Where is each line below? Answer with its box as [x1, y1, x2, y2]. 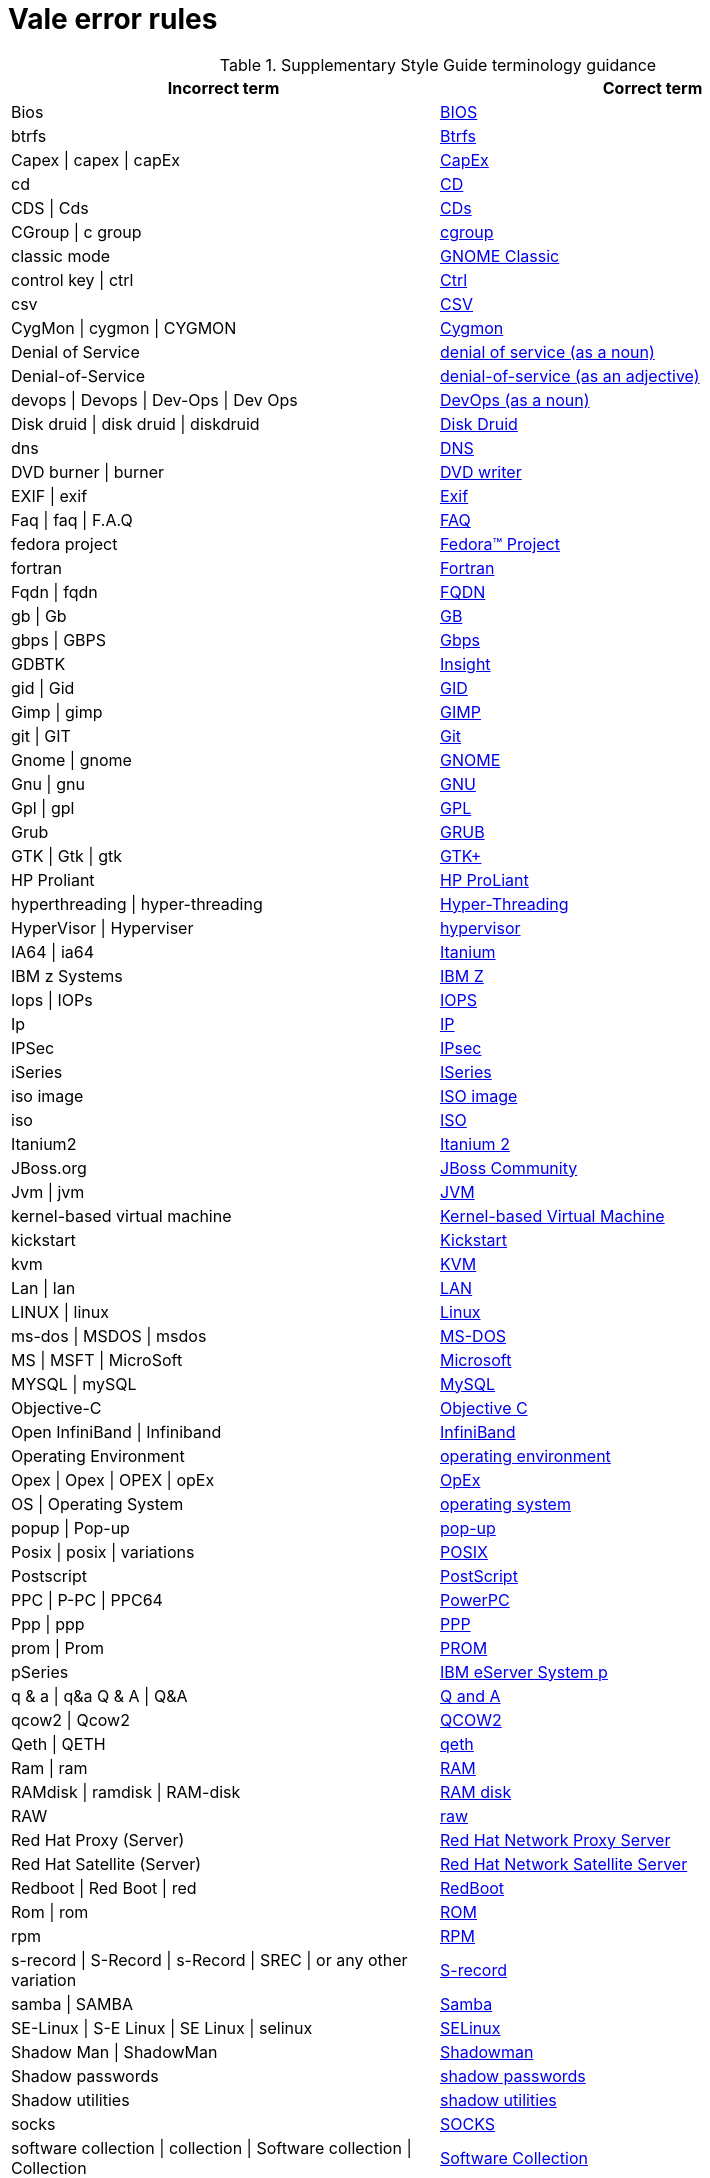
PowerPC [440, 1589, 510, 1610]
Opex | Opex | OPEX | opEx [11, 1469, 215, 1490]
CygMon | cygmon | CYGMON [11, 317, 237, 338]
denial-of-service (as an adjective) [440, 365, 700, 386]
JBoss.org [11, 1157, 87, 1178]
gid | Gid [11, 677, 75, 698]
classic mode [11, 245, 111, 266]
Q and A [440, 1685, 501, 1706]
